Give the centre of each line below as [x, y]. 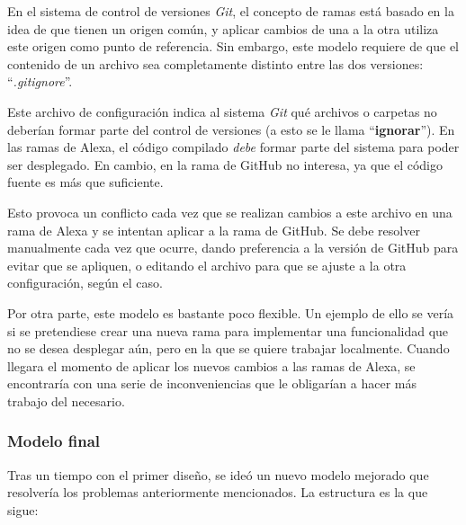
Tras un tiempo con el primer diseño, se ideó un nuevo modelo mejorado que [218, 474]
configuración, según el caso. [85, 283]
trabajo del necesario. [66, 400]
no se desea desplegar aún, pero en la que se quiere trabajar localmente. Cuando [229, 348]
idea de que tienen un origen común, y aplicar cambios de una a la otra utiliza [223, 28]
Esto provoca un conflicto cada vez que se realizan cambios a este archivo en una [230, 212]
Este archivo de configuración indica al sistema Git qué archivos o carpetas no [222, 111]
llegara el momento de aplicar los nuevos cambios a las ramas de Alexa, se [211, 365]
